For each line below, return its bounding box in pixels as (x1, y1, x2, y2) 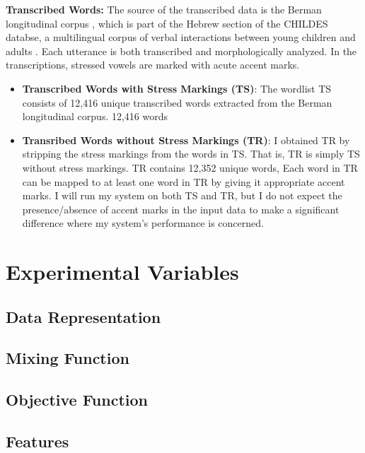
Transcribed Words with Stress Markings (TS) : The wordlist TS (22, 81, 332, 95)
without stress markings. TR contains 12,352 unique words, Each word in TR (22, 160, 358, 175)
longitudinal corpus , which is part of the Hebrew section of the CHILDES (6, 16, 328, 30)
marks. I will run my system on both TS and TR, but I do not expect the (22, 188, 342, 203)
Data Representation (6, 305, 161, 327)
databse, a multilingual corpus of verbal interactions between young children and (6, 30, 356, 45)
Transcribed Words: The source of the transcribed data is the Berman (6, 2, 322, 16)
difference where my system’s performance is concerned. (22, 216, 264, 230)
